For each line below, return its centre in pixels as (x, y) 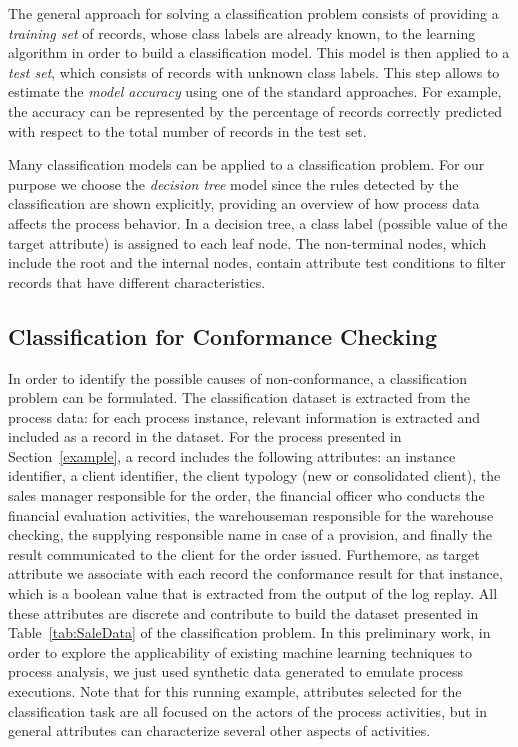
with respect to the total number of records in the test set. (187, 130)
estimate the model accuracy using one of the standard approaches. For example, (255, 91)
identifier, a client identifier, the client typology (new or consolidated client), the (254, 475)
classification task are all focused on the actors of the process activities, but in (248, 710)
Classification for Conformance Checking (223, 335)
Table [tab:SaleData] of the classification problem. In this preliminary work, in (249, 632)
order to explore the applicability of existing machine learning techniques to (240, 651)
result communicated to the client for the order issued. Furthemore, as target (244, 553)
